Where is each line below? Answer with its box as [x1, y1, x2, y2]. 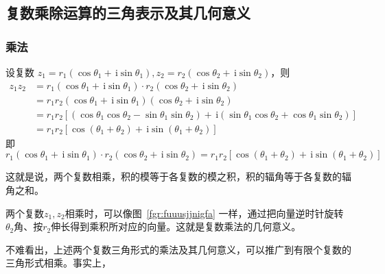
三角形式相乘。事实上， [5, 256, 111, 270]
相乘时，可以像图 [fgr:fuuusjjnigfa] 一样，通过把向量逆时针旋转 [65, 206, 344, 220]
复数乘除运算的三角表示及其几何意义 [5, 2, 250, 23]
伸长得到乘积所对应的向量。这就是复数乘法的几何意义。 [51, 219, 301, 234]
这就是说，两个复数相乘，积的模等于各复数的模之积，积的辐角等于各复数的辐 [5, 169, 351, 184]
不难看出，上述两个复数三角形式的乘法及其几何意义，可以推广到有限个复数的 [5, 242, 351, 256]
